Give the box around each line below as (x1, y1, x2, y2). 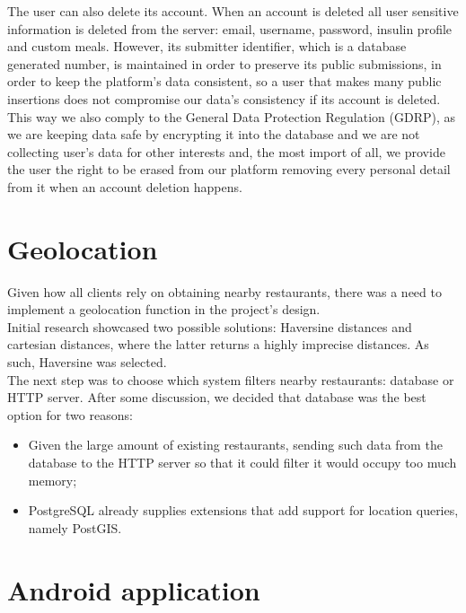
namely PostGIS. (28, 518, 122, 537)
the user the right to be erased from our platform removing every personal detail (7, 160, 451, 179)
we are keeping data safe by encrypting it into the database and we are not (7, 125, 420, 144)
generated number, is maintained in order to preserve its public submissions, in (7, 54, 442, 73)
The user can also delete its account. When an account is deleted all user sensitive (7, 2, 459, 20)
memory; (28, 470, 77, 489)
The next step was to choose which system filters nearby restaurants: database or (7, 370, 454, 389)
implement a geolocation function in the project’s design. (7, 300, 321, 319)
